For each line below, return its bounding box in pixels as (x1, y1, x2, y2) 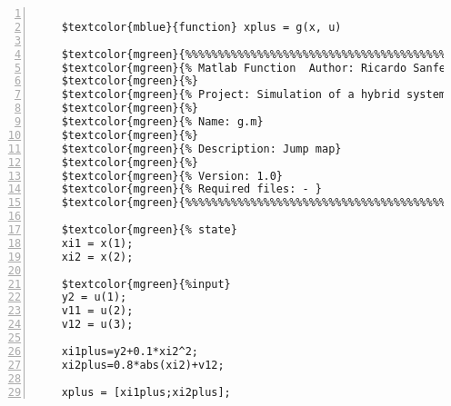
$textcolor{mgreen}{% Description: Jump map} (61, 142, 342, 155)
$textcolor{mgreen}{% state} (61, 223, 237, 236)
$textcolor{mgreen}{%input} (61, 277, 231, 291)
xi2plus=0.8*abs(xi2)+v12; (61, 358, 225, 371)
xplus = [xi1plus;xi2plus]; (61, 385, 231, 399)
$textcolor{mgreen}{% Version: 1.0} (61, 169, 284, 183)
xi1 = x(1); (61, 236, 134, 250)
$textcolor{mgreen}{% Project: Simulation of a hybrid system (61, 88, 446, 102)
